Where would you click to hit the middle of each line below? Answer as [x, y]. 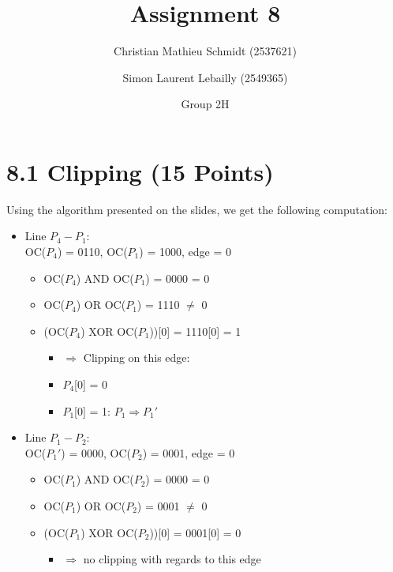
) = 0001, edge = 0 [189, 452]
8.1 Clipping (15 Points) [140, 171]
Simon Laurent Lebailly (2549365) [205, 77]
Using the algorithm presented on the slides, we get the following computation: [197, 209]
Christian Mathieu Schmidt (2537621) [205, 51]
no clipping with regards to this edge [172, 559]
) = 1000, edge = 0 [185, 252]
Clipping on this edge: [137, 357]
